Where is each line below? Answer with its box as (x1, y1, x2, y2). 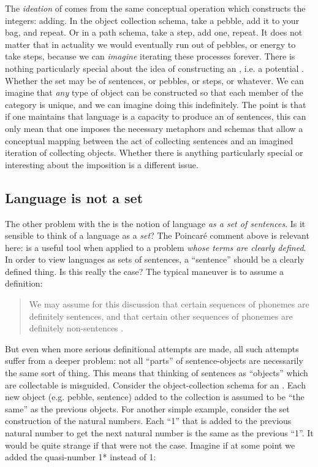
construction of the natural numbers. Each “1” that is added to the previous (5, 414, 292, 427)
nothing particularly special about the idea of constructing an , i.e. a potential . (5, 61, 304, 74)
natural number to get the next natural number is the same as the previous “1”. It (5, 426, 314, 439)
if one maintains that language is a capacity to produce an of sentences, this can (5, 110, 306, 123)
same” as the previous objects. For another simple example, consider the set (5, 402, 290, 415)
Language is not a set (5, 188, 143, 207)
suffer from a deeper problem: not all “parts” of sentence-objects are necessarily (5, 354, 303, 367)
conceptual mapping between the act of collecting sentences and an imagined (5, 134, 293, 147)
